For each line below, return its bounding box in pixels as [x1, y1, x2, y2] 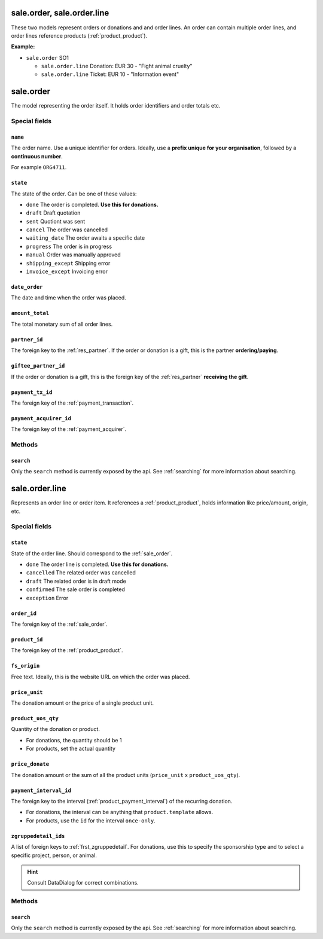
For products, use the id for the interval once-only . [26, 816, 156, 824]
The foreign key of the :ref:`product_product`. [11, 647, 123, 654]
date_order [11, 284, 43, 290]
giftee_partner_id [11, 362, 65, 369]
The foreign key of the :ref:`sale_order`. [11, 620, 108, 628]
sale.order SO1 [26, 54, 69, 61]
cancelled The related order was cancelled [26, 569, 136, 576]
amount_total [11, 310, 50, 317]
